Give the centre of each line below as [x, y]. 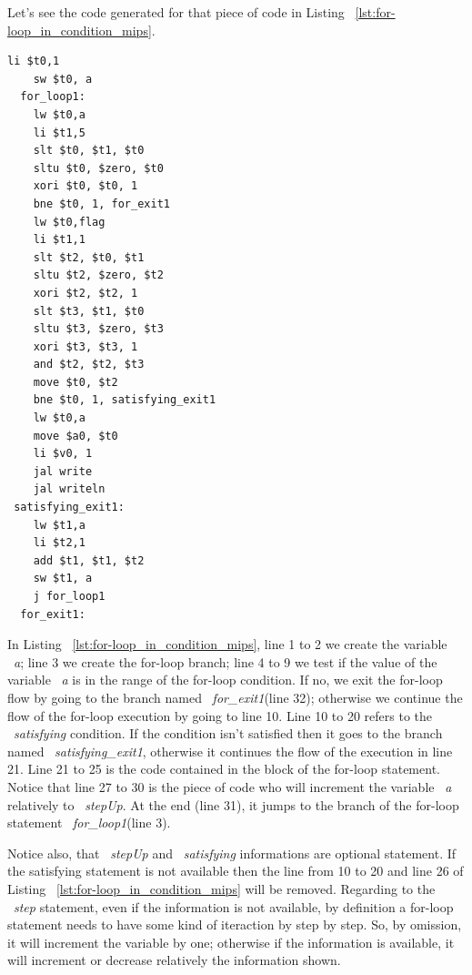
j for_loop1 [69, 596]
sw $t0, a [63, 79]
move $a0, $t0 [75, 436]
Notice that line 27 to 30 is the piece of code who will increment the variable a [230, 786]
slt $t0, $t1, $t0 [89, 151]
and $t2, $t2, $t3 [89, 365]
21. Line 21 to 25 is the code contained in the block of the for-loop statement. [224, 769]
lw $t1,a [59, 525]
